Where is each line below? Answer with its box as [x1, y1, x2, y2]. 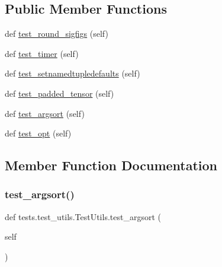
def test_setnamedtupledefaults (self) [5, 67, 140, 80]
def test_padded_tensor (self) [5, 87, 114, 99]
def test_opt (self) [5, 127, 72, 139]
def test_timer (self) [5, 47, 79, 59]
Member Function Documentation [5, 156, 218, 174]
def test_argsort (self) [5, 107, 85, 119]
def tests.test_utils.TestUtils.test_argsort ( [5, 210, 161, 223]
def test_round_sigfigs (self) [5, 27, 108, 40]
